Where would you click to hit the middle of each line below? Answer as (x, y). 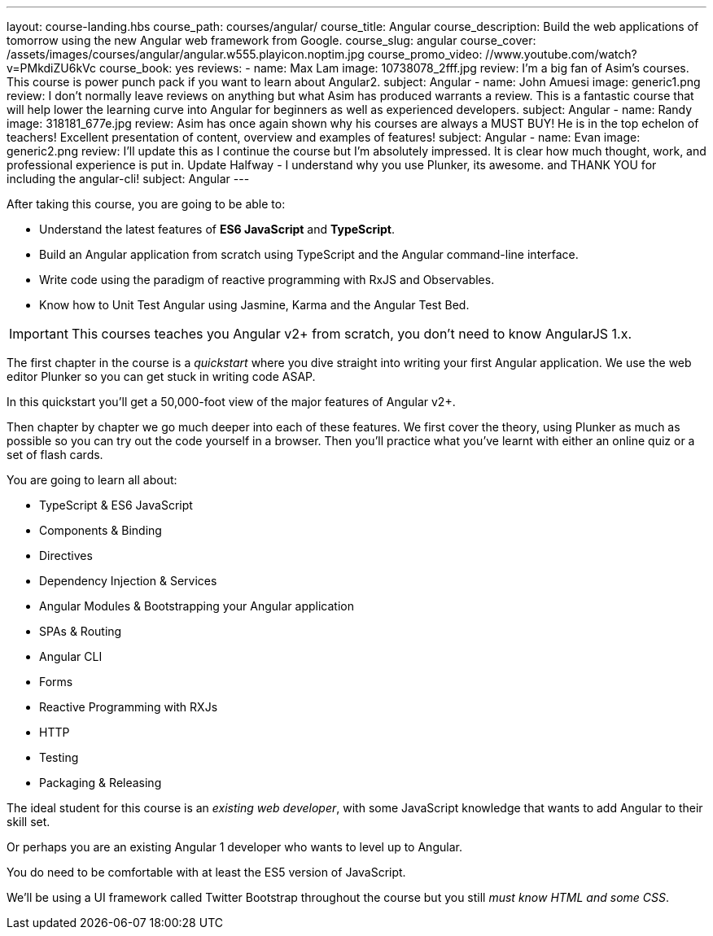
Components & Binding (101, 530)
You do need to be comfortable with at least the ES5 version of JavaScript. (206, 872)
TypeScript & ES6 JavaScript (116, 505)
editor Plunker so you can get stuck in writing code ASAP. (161, 376)
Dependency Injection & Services (128, 581)
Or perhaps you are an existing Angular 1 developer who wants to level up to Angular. (234, 847)
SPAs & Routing (81, 631)
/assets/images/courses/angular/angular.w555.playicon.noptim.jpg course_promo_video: (245, 54)
